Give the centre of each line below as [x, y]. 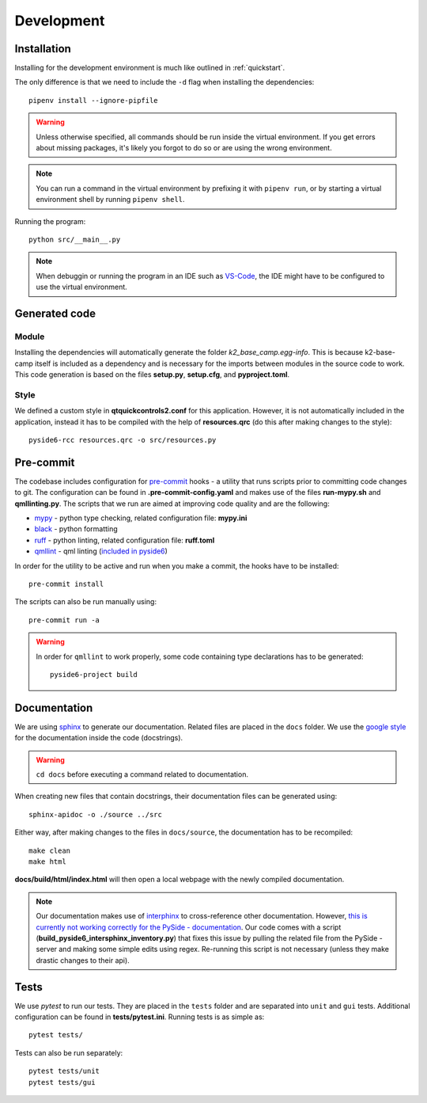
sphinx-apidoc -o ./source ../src [95, 814]
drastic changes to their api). [83, 960]
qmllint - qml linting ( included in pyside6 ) [101, 551]
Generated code [55, 313]
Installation [43, 49]
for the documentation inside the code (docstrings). [99, 738]
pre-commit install [66, 584]
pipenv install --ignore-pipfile [93, 100]
